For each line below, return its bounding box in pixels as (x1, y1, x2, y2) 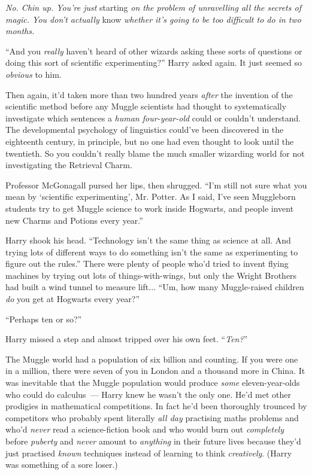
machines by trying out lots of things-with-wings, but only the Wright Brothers (5, 269, 297, 281)
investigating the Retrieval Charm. (5, 159, 132, 171)
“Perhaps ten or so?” (5, 312, 82, 325)
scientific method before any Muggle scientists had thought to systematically (5, 100, 287, 112)
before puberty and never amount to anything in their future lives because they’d (5, 435, 301, 447)
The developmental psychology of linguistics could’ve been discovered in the (5, 123, 284, 136)
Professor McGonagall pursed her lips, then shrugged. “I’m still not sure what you (5, 178, 307, 191)
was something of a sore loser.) (5, 458, 118, 471)
